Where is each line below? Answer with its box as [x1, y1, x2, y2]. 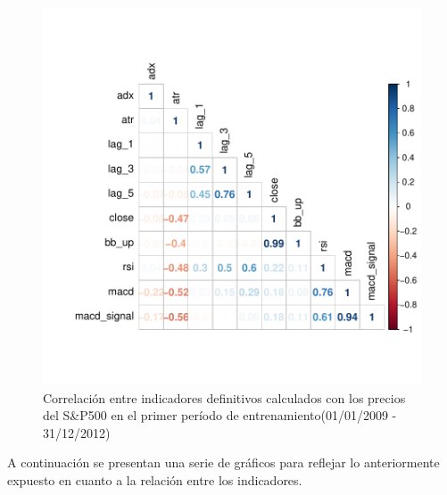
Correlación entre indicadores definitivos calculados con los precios [43, 388, 406, 407]
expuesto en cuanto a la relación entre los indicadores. [7, 470, 302, 489]
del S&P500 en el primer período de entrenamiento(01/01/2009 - [43, 406, 397, 425]
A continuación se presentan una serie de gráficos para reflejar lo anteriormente [7, 453, 440, 472]
